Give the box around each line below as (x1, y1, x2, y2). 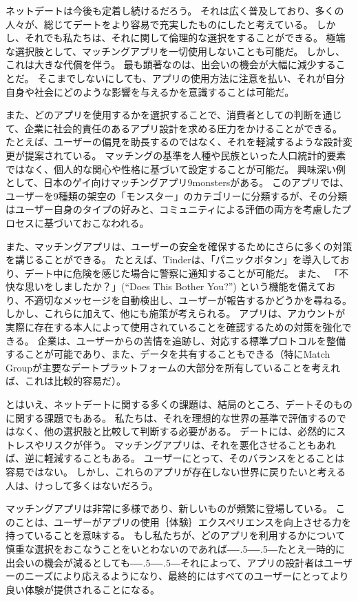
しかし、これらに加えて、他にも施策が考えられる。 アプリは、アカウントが (6, 306, 346, 320)
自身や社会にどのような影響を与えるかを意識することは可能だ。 (6, 84, 295, 99)
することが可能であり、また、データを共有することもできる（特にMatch (6, 347, 330, 361)
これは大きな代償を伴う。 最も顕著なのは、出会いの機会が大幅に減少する (6, 57, 336, 72)
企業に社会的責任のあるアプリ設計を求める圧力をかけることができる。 (24, 121, 343, 135)
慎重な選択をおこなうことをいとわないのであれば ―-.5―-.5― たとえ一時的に (6, 541, 345, 556)
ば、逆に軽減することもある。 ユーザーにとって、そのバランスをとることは (6, 451, 345, 465)
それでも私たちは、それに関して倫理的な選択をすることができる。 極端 (24, 30, 346, 45)
